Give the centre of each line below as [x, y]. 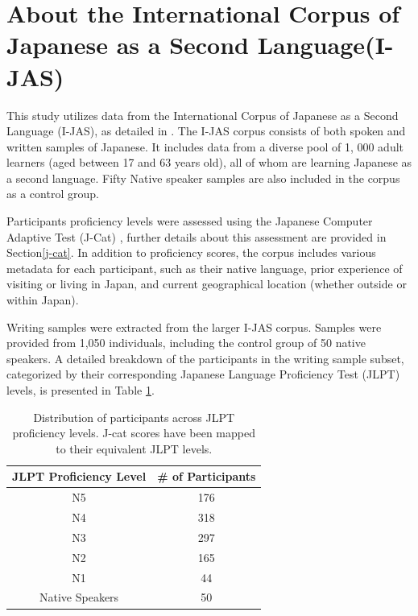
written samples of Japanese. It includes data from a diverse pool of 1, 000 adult [205, 146]
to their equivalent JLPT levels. [134, 448]
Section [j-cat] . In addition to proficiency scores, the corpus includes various [191, 252]
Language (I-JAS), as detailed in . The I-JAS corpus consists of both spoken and [206, 131]
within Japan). [43, 300]
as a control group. [53, 194]
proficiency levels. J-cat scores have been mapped [134, 433]
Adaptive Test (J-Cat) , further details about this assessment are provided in [197, 236]
